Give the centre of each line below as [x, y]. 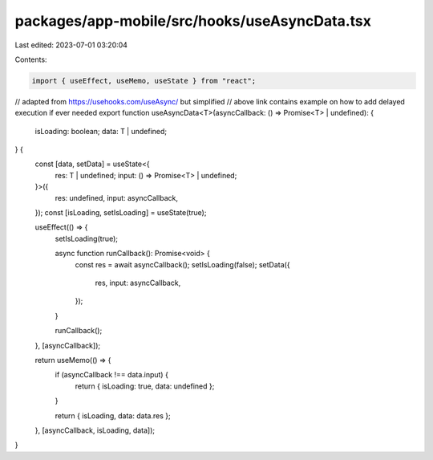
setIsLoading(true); [86, 238]
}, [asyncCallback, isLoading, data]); [95, 430]
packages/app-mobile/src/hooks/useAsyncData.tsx [193, 21]
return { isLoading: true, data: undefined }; [145, 386]
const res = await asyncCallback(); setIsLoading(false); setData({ [182, 264]
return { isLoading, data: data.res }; [113, 415]
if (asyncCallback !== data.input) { [111, 375]
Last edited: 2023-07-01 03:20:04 [71, 45]
